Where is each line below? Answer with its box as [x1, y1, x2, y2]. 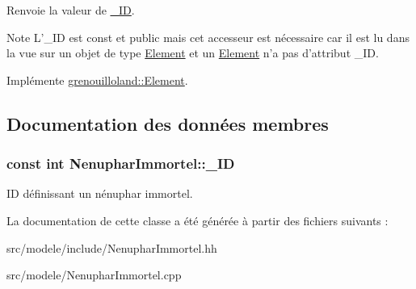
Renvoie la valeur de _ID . [6, 2, 135, 18]
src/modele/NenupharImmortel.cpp [6, 266, 182, 283]
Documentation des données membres [6, 111, 329, 136]
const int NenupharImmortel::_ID [6, 153, 235, 174]
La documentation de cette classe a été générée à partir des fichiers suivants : [6, 212, 389, 228]
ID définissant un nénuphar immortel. [6, 185, 193, 202]
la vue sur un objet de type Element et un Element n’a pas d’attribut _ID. [6, 44, 379, 61]
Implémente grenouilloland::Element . [6, 71, 188, 88]
